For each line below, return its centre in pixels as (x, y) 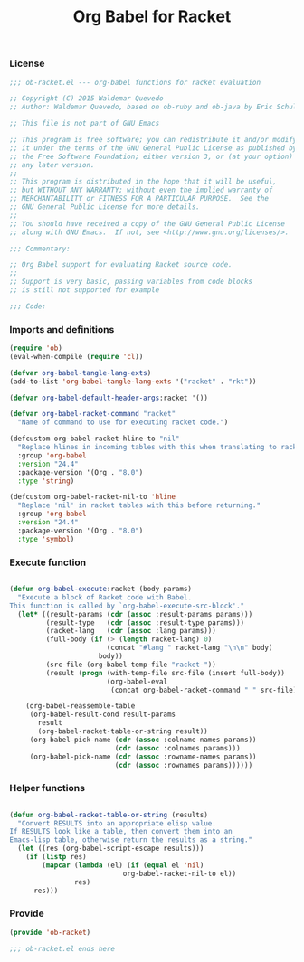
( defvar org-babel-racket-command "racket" (93, 414)
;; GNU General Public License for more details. (105, 207)
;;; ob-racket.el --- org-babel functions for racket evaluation (135, 82)
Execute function (48, 562)
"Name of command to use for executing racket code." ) (123, 422)
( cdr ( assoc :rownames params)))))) (184, 765)
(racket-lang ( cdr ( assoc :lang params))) (131, 631)
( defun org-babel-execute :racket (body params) (101, 589)
